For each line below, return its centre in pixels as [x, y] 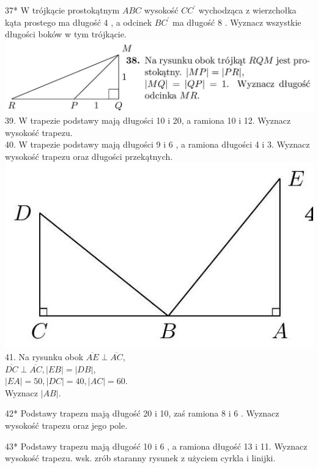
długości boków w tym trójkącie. [66, 34]
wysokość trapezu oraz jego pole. [66, 425]
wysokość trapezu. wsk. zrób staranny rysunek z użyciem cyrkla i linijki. [140, 458]
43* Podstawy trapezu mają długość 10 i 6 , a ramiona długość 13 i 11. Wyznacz [156, 446]
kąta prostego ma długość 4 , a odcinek [79, 22]
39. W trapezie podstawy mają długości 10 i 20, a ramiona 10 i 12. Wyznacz [148, 120]
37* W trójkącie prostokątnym [62, 10]
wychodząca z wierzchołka [247, 10]
